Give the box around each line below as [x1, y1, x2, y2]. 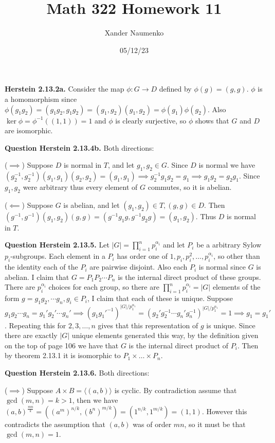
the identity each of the [5, 261, 78, 272]
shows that [195, 115, 229, 126]
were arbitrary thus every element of [23, 182, 138, 192]
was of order [133, 418, 172, 429]
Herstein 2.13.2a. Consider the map [5, 83, 124, 94]
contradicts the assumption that [5, 418, 105, 429]
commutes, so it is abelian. [148, 182, 232, 192]
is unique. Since [206, 320, 255, 330]
